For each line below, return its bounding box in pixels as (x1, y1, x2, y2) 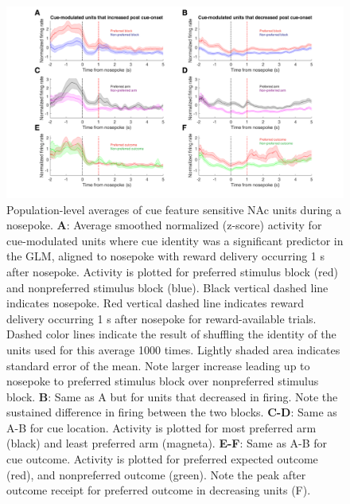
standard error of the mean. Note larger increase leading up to (6, 357, 310, 373)
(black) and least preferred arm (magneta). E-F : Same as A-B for (6, 435, 328, 451)
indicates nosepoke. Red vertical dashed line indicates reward (6, 295, 304, 311)
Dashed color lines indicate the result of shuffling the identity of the (6, 326, 336, 342)
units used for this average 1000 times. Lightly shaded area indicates (6, 341, 340, 357)
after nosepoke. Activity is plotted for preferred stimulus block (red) (6, 263, 339, 279)
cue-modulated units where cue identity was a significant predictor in (6, 232, 344, 248)
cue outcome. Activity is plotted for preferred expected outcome (6, 451, 318, 467)
